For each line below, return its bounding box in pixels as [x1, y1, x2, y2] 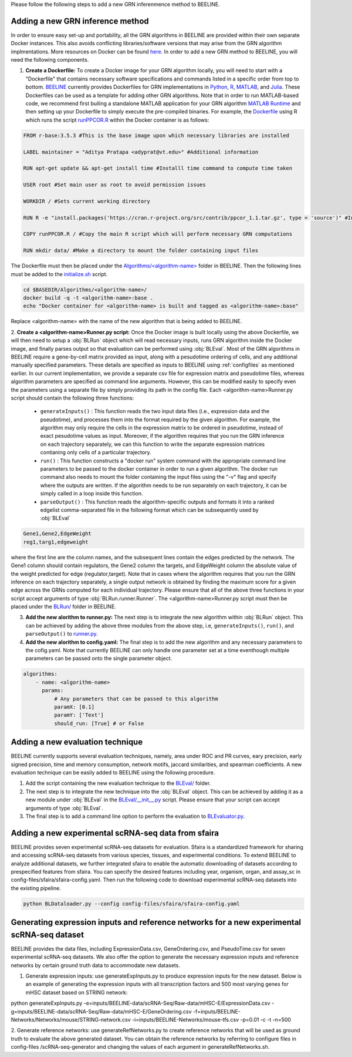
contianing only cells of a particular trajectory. [40, 449, 152, 456]
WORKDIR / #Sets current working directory [23, 197, 151, 204]
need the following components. [11, 56, 89, 63]
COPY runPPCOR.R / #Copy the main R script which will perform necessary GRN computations [23, 231, 293, 237]
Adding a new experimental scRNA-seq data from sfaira [11, 828, 219, 838]
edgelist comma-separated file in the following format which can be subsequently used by [40, 506, 259, 514]
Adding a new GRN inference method [11, 16, 149, 26]
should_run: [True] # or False [53, 720, 144, 727]
